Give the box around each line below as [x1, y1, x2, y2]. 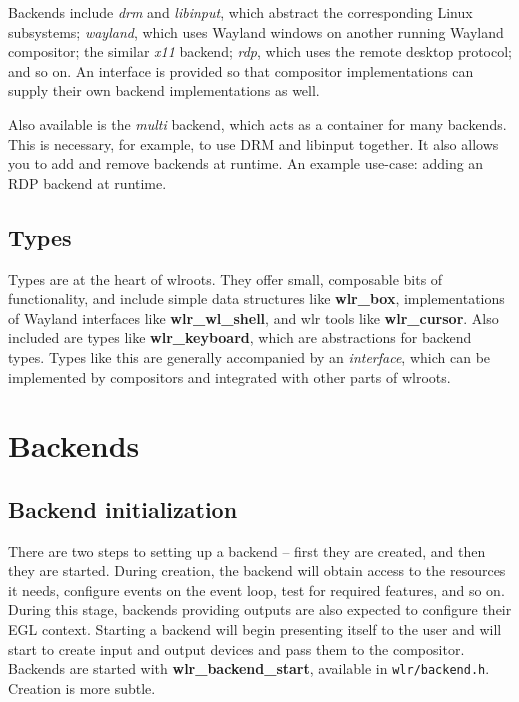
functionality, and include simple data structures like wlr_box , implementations [8, 288, 505, 309]
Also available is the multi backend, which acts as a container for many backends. [8, 113, 507, 134]
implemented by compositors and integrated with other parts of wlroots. [8, 366, 451, 387]
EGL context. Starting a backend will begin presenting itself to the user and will [8, 619, 502, 640]
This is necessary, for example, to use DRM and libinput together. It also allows [8, 133, 499, 154]
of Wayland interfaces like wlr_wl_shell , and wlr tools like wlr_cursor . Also [8, 307, 499, 328]
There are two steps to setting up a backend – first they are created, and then [8, 540, 486, 561]
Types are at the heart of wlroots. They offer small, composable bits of [8, 268, 443, 289]
